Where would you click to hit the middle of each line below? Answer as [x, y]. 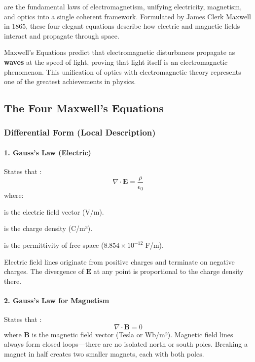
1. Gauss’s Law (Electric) [48, 152]
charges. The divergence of [44, 271]
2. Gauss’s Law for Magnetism [57, 300]
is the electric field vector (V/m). [54, 211]
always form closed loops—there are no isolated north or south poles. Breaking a [126, 344]
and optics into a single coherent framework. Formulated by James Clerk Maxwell [127, 16]
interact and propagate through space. [62, 35]
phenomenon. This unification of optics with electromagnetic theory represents [123, 71]
